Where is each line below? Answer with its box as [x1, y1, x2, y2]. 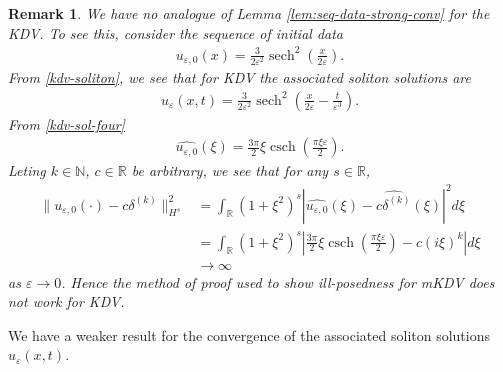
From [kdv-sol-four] [8, 113, 125, 134]
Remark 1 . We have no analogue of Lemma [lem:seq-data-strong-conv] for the [8, 3, 490, 23]
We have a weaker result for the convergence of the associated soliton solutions [8, 324, 491, 345]
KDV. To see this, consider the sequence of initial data [8, 22, 344, 43]
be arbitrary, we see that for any [131, 160, 329, 181]
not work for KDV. [8, 291, 125, 312]
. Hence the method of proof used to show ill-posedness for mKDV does [61, 271, 495, 292]
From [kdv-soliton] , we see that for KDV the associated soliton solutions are [8, 67, 471, 88]
